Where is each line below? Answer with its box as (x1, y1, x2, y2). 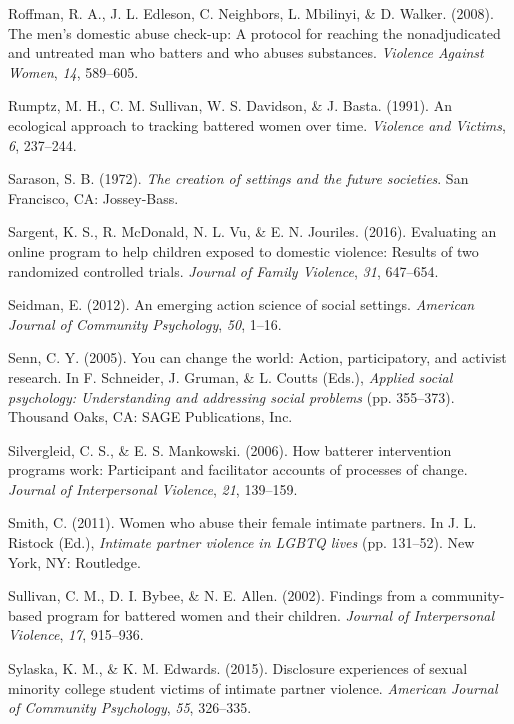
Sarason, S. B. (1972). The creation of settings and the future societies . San (8, 168, 469, 189)
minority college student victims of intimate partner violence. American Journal (8, 677, 498, 698)
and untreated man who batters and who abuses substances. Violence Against (8, 42, 484, 63)
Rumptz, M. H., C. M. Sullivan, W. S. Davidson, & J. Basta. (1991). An (8, 95, 452, 116)
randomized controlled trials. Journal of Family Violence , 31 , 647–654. (8, 260, 439, 281)
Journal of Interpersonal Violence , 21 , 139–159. (8, 478, 298, 499)
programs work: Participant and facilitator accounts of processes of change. (8, 459, 468, 480)
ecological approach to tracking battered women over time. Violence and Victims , (8, 114, 506, 135)
